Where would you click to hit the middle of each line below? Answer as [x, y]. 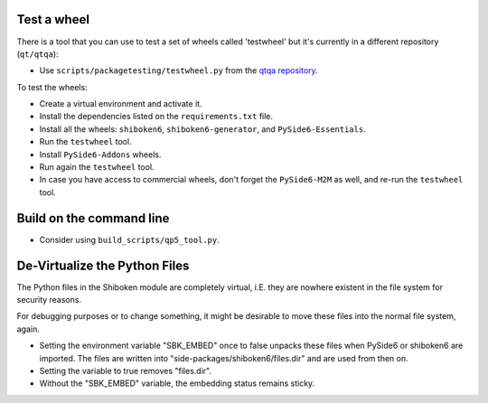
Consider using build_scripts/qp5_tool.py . [130, 239]
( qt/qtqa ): [38, 53]
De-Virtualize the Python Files [103, 265]
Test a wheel [53, 19]
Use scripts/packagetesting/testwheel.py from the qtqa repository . [178, 70]
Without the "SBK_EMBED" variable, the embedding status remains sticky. [177, 383]
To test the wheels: [52, 87]
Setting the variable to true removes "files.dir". [126, 370]
